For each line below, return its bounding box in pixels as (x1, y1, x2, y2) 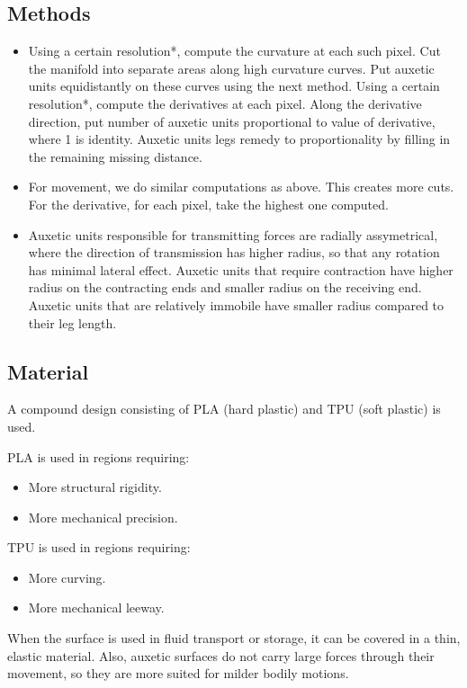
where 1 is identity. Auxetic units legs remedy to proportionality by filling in (28, 130, 451, 148)
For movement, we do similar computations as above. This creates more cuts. (28, 177, 454, 196)
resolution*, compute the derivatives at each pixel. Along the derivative (28, 94, 422, 112)
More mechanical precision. (28, 507, 178, 526)
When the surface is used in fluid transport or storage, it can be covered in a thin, (7, 629, 461, 648)
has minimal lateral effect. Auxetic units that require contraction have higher (28, 260, 454, 279)
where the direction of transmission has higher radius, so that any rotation (28, 243, 440, 262)
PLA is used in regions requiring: (7, 447, 190, 466)
